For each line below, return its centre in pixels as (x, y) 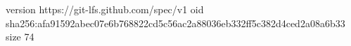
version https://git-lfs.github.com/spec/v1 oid (105, 9)
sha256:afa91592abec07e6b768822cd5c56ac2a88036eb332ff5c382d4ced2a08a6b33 (175, 23)
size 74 (20, 37)
